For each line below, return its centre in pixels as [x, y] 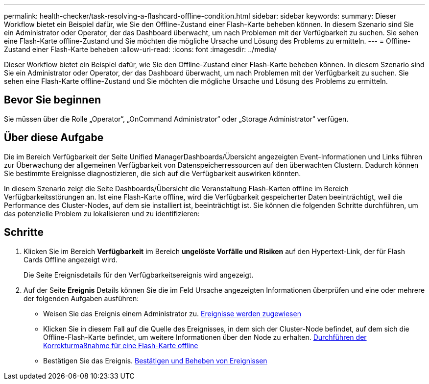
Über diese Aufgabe [54, 138]
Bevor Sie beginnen [53, 100]
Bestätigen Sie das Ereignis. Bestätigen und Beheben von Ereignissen [155, 360]
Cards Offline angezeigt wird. [71, 259]
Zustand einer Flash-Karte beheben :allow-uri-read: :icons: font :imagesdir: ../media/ [140, 49]
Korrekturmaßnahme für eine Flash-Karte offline [121, 345]
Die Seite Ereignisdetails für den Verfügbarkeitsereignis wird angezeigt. [139, 275]
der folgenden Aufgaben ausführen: [81, 298]
